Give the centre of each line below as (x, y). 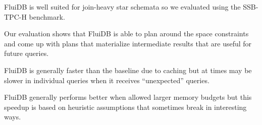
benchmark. (47, 16)
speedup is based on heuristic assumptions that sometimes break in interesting (125, 107)
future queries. (27, 53)
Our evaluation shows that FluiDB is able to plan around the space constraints (126, 34)
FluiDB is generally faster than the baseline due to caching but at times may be (128, 70)
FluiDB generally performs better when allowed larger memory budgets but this (128, 97)
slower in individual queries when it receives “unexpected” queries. (107, 80)
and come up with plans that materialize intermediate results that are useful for (128, 43)
